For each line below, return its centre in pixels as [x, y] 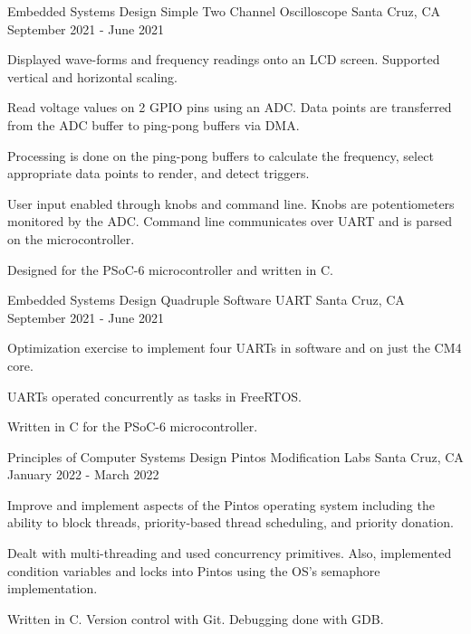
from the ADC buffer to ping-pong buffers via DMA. [154, 124]
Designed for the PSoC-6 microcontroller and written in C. [171, 269]
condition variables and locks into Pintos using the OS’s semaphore [194, 570]
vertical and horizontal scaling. [93, 76]
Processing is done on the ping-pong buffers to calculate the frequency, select [221, 155]
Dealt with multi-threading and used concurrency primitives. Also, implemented [230, 553]
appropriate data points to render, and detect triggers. [159, 173]
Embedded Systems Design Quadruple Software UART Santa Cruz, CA [206, 300]
